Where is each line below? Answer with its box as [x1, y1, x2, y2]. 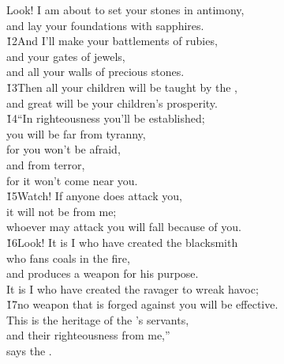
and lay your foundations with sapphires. [6, 17, 204, 33]
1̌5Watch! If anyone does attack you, [6, 188, 182, 204]
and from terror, [6, 156, 85, 173]
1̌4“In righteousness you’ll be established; [6, 110, 205, 127]
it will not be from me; [6, 203, 117, 219]
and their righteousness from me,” [6, 327, 170, 343]
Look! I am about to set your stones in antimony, [6, 2, 245, 17]
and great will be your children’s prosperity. [6, 94, 218, 111]
